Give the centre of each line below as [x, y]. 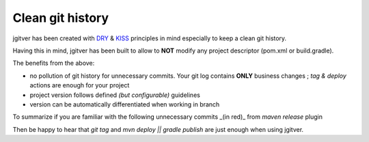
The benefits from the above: [54, 63]
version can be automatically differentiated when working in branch [125, 104]
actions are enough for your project [80, 85]
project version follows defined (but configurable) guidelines [115, 95]
